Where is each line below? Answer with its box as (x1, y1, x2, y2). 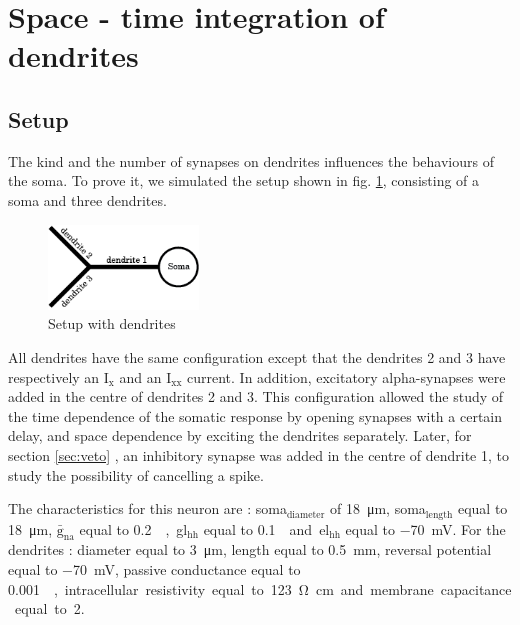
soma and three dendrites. (8, 189, 167, 210)
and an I (119, 366, 172, 387)
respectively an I (8, 366, 109, 387)
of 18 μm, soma (329, 498, 426, 519)
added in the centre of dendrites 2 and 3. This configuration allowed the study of (8, 386, 504, 407)
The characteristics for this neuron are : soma (8, 498, 287, 519)
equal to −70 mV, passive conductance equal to (8, 558, 301, 579)
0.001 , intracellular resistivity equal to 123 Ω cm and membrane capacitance (8, 578, 512, 599)
